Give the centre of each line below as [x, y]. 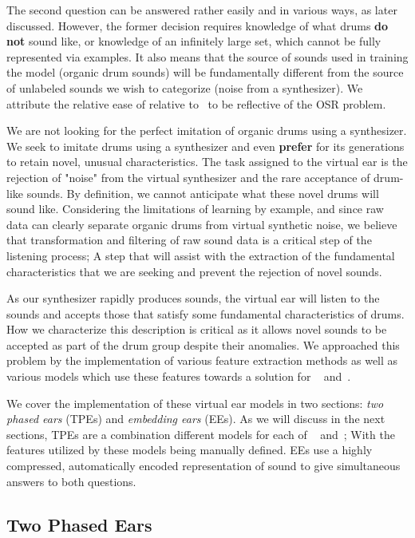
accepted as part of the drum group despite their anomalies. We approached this [203, 344]
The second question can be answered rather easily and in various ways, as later [202, 10]
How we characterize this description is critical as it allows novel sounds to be [197, 329]
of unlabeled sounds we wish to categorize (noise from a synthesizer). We [185, 87]
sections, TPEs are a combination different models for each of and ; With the [201, 434]
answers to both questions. [71, 481]
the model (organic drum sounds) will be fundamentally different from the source [205, 72]
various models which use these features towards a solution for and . [179, 376]
